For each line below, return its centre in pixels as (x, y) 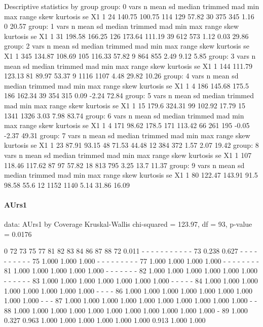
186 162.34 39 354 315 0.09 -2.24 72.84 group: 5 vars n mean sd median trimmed (129, 95)
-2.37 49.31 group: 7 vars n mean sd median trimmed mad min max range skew (127, 135)
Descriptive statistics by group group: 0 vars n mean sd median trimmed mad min (132, 6)
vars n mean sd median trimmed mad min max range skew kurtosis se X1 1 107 (128, 155)
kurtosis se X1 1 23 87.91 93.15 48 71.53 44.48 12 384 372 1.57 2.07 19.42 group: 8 (131, 145)
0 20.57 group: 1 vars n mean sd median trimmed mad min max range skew (122, 26)
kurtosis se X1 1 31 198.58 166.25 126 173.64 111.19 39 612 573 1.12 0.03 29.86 (126, 36)
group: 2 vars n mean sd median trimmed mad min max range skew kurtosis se (127, 46)
